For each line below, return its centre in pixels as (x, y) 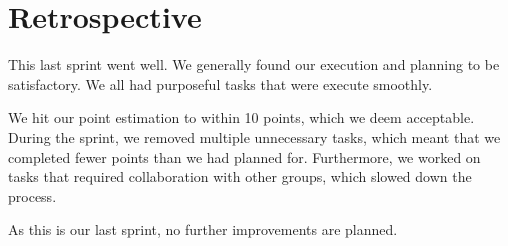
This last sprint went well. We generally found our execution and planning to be (254, 64)
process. (32, 195)
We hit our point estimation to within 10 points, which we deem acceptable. (241, 117)
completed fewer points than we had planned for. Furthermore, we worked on (244, 156)
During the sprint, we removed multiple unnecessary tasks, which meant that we (254, 136)
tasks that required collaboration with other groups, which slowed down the (240, 176)
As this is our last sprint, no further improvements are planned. (203, 229)
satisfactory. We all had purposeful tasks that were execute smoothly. (220, 83)
